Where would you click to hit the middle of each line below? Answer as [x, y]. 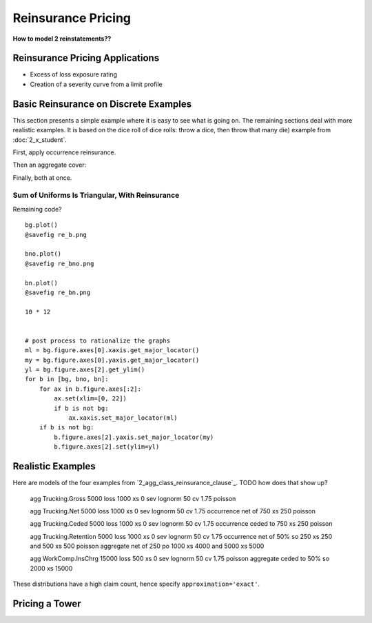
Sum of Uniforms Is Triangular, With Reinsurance [96, 195]
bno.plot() [43, 254]
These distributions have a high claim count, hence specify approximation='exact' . [136, 584]
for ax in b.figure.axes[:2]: [90, 389]
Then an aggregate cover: [50, 165]
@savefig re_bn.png [58, 292]
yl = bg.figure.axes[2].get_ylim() [85, 370]
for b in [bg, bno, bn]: [67, 379]
